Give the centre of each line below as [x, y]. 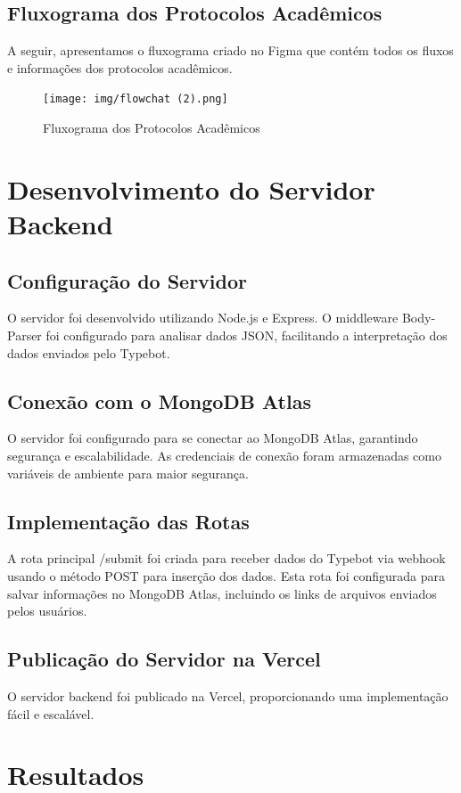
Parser [25, 335]
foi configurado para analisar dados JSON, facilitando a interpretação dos [247, 335]
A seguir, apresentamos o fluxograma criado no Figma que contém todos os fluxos [230, 50]
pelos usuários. [47, 611]
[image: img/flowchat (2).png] [136, 99]
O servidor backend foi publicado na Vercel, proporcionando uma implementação [228, 695]
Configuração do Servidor [128, 280]
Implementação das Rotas [128, 521]
